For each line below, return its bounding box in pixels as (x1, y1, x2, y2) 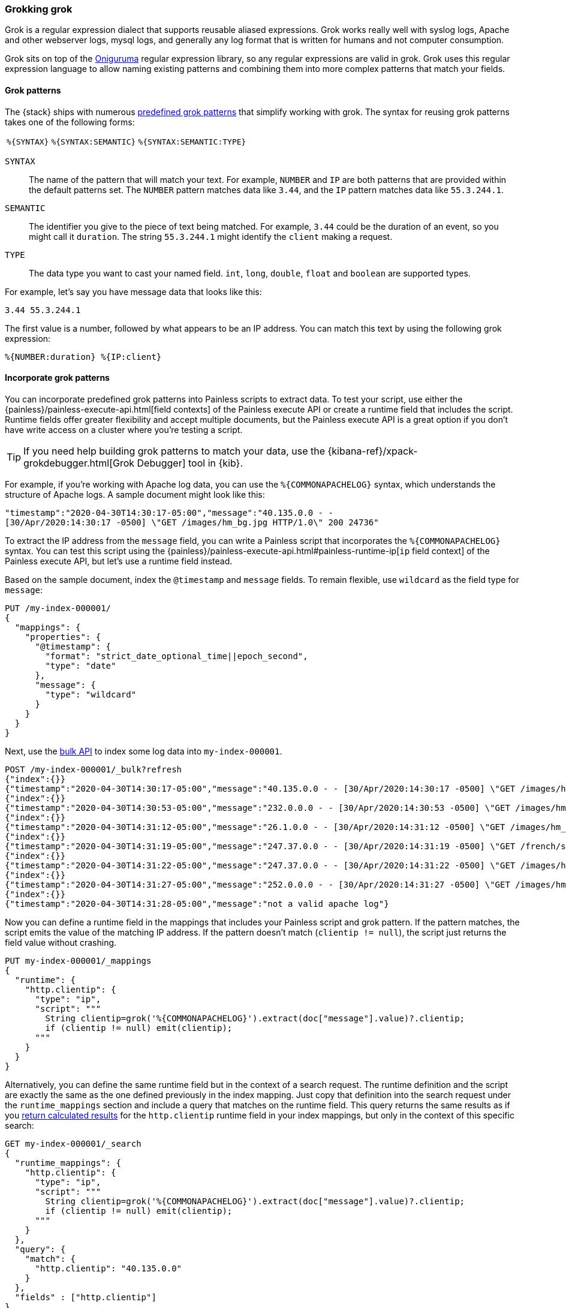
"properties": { (25, 632, 101, 642)
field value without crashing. (5, 937, 117, 948)
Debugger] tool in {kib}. (137, 456, 243, 469)
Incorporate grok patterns (5, 372, 110, 383)
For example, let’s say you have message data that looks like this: (5, 286, 262, 297)
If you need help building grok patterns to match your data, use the (23, 444, 326, 457)
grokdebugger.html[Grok (23, 456, 135, 469)
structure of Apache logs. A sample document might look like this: (5, 489, 265, 500)
